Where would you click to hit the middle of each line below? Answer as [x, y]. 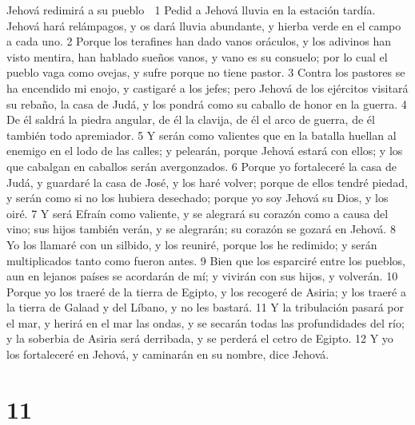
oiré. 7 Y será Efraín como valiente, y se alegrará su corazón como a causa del [198, 213]
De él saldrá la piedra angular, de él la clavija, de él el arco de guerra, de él [191, 119]
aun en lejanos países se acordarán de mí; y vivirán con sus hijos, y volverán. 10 [202, 276]
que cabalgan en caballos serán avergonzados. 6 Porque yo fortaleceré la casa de [202, 166]
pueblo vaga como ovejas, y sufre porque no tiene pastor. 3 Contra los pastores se [206, 72]
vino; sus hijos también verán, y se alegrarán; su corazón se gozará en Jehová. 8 [201, 229]
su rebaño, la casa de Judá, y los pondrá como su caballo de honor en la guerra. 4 [207, 103]
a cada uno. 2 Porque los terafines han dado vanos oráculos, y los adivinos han [199, 41]
